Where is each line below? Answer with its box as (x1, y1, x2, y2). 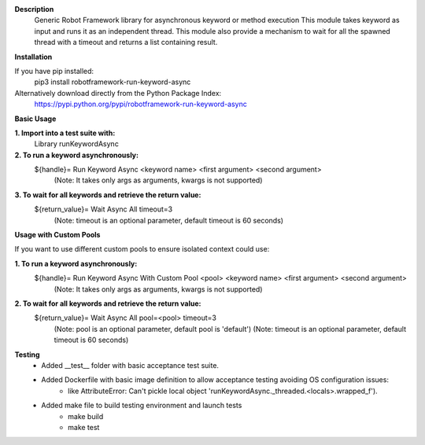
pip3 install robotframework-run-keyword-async (34, 77, 191, 86)
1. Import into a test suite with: (14, 128, 116, 138)
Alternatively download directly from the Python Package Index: (14, 88, 222, 97)
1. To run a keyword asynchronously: (14, 259, 138, 268)
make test (68, 422, 100, 432)
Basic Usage (14, 114, 57, 123)
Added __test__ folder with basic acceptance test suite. (41, 360, 220, 370)
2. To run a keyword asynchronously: (14, 150, 139, 160)
